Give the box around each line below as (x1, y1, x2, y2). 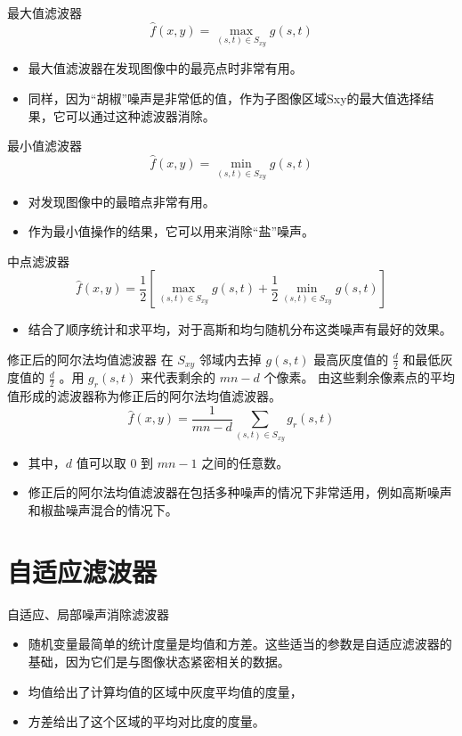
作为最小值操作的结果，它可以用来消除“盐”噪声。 (28, 222, 315, 241)
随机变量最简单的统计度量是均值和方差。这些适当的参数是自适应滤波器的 (28, 634, 452, 653)
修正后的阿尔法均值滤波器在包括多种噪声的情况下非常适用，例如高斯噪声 (28, 483, 452, 502)
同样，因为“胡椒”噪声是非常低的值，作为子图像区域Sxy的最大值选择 (28, 88, 422, 107)
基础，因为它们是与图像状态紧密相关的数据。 (28, 651, 290, 670)
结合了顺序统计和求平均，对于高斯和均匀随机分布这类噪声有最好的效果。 (28, 320, 452, 339)
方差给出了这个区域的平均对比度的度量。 (28, 712, 265, 731)
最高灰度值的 (313, 349, 389, 368)
